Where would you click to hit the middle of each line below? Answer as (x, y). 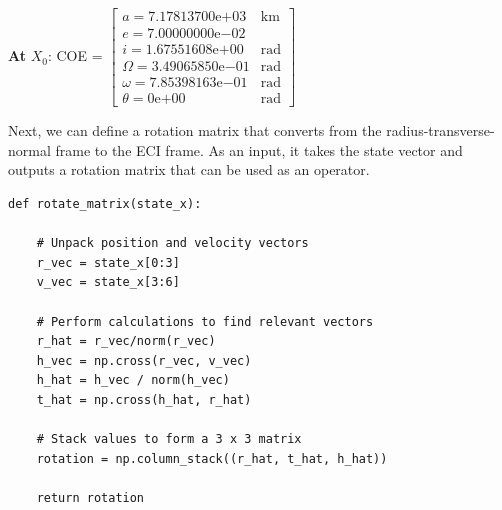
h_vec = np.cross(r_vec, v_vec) (144, 360)
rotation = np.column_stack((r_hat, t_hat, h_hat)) (212, 458)
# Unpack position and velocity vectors (172, 243)
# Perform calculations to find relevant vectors (205, 321)
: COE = (75, 55)
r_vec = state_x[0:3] (108, 262)
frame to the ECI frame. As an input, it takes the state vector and (259, 149)
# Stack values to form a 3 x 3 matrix (169, 439)
